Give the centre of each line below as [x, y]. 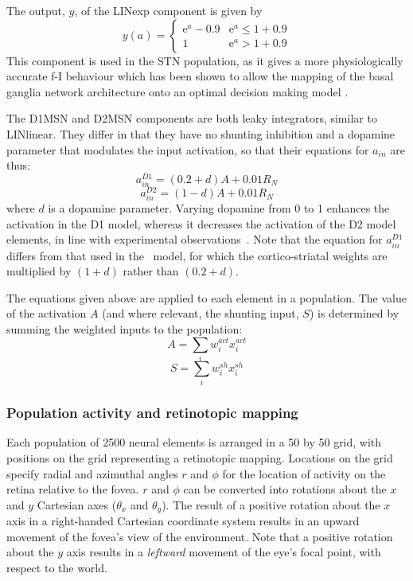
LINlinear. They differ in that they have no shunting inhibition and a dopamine [201, 133]
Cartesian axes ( [77, 504]
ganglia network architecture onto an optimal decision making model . [177, 91]
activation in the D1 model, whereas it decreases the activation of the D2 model [201, 223]
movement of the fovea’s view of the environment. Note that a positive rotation [200, 536]
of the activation [47, 313]
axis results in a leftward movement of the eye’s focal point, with [224, 552]
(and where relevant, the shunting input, [201, 313]
